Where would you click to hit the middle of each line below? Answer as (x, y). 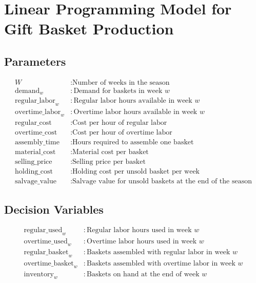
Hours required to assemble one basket (133, 143)
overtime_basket (49, 263)
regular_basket (46, 252)
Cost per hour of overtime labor (122, 132)
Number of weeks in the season (121, 82)
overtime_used (46, 242)
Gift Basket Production (89, 29)
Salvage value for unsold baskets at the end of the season (162, 182)
